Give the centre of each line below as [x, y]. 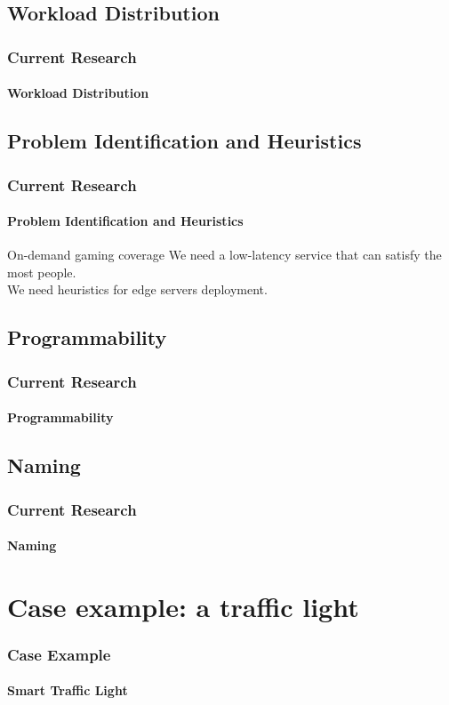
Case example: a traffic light [183, 606]
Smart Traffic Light [68, 690]
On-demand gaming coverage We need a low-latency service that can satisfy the [224, 255]
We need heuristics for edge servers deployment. [137, 289]
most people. [42, 272]
